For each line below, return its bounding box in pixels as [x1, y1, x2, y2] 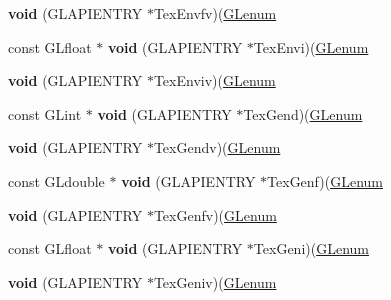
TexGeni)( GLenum [253, 238, 369, 259]
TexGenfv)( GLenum [153, 204, 277, 225]
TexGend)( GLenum [243, 103, 363, 124]
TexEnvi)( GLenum [253, 36, 369, 57]
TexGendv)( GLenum [153, 137, 281, 158]
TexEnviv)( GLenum [153, 70, 276, 91]
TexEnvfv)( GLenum [153, 3, 277, 23]
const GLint [8, 103, 82, 124]
